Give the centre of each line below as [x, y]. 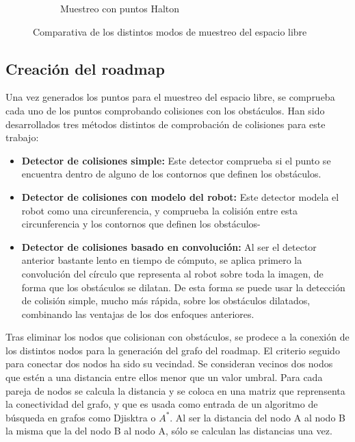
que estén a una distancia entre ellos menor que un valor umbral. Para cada [164, 377]
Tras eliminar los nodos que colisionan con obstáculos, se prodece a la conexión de [177, 337]
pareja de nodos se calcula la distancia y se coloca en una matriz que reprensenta [175, 390]
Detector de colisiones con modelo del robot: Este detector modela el [180, 196]
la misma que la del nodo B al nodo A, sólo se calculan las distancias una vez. [169, 431]
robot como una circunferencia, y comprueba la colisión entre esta [160, 210]
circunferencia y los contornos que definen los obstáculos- [141, 224]
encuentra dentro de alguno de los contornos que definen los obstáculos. [171, 174]
